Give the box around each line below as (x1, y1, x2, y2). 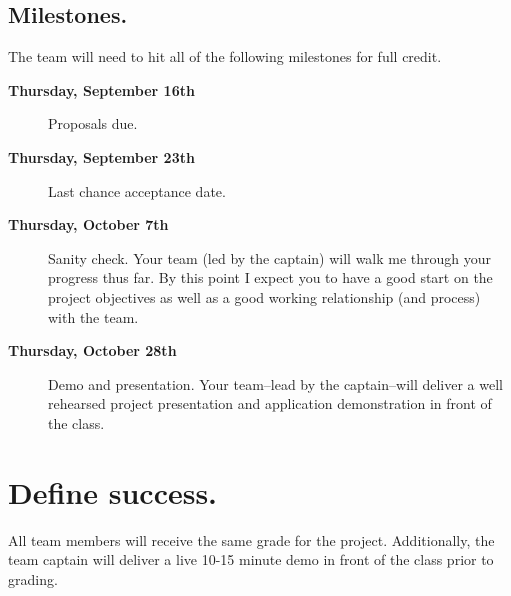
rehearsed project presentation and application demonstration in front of (48, 393, 492, 414)
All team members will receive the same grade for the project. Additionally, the (8, 529, 495, 550)
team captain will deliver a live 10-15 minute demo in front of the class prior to (8, 549, 494, 570)
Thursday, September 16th (8, 79, 195, 100)
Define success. (8, 471, 218, 512)
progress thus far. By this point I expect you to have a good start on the (48, 267, 493, 288)
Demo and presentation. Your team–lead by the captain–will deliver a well (48, 373, 503, 394)
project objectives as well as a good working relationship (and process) (48, 286, 481, 307)
